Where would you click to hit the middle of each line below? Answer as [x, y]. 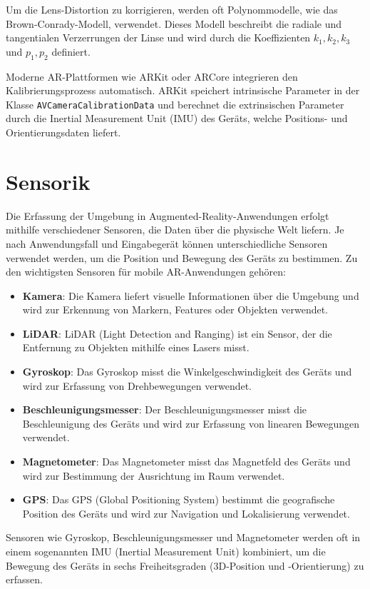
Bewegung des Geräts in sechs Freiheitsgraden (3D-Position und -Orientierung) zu [185, 565]
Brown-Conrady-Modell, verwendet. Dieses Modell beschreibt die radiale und [174, 23]
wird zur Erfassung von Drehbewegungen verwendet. [137, 385]
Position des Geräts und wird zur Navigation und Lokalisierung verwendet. [186, 513]
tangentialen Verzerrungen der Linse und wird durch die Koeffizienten [158, 37]
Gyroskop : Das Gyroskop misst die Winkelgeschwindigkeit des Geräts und [187, 372]
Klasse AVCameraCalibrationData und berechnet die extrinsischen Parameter [175, 104]
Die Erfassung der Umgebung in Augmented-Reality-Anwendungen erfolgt [168, 215]
